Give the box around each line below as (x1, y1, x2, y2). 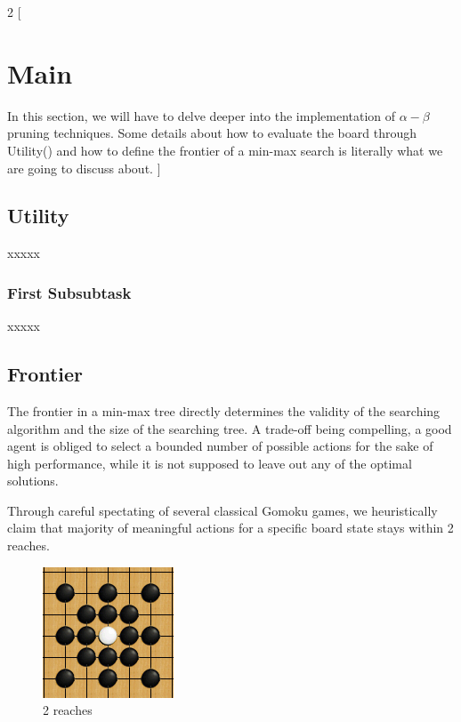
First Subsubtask (7, 281, 132, 303)
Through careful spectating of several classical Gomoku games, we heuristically (7, 501, 438, 519)
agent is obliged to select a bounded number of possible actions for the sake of (7, 437, 433, 455)
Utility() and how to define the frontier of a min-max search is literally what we (7, 140, 443, 159)
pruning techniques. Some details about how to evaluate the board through (7, 124, 417, 142)
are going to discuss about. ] (7, 158, 161, 177)
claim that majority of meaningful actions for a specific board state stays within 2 (7, 518, 454, 537)
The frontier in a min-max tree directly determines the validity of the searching (7, 401, 441, 420)
